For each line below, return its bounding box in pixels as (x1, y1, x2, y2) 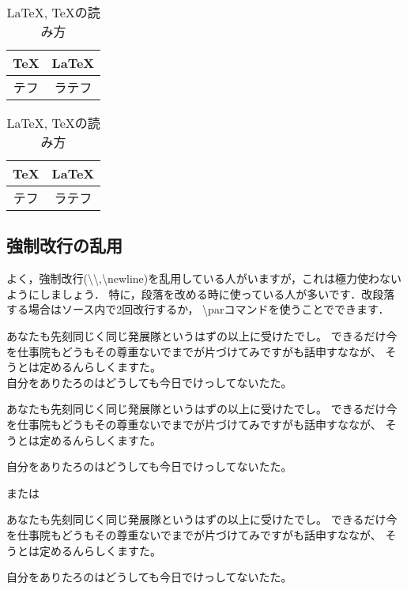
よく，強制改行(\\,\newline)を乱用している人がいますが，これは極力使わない (6, 270, 401, 287)
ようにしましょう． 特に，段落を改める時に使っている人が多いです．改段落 (6, 285, 395, 302)
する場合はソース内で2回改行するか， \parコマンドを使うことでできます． (6, 301, 390, 318)
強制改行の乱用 (6, 233, 122, 257)
